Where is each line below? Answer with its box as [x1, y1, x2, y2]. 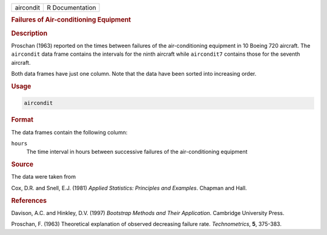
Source [11, 161, 34, 169]
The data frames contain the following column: [11, 128, 128, 136]
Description [11, 29, 48, 38]
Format [11, 116, 33, 124]
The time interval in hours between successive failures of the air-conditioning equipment [26, 148, 248, 156]
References [11, 196, 47, 205]
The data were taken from [11, 173, 76, 180]
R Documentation [46, 4, 96, 12]
